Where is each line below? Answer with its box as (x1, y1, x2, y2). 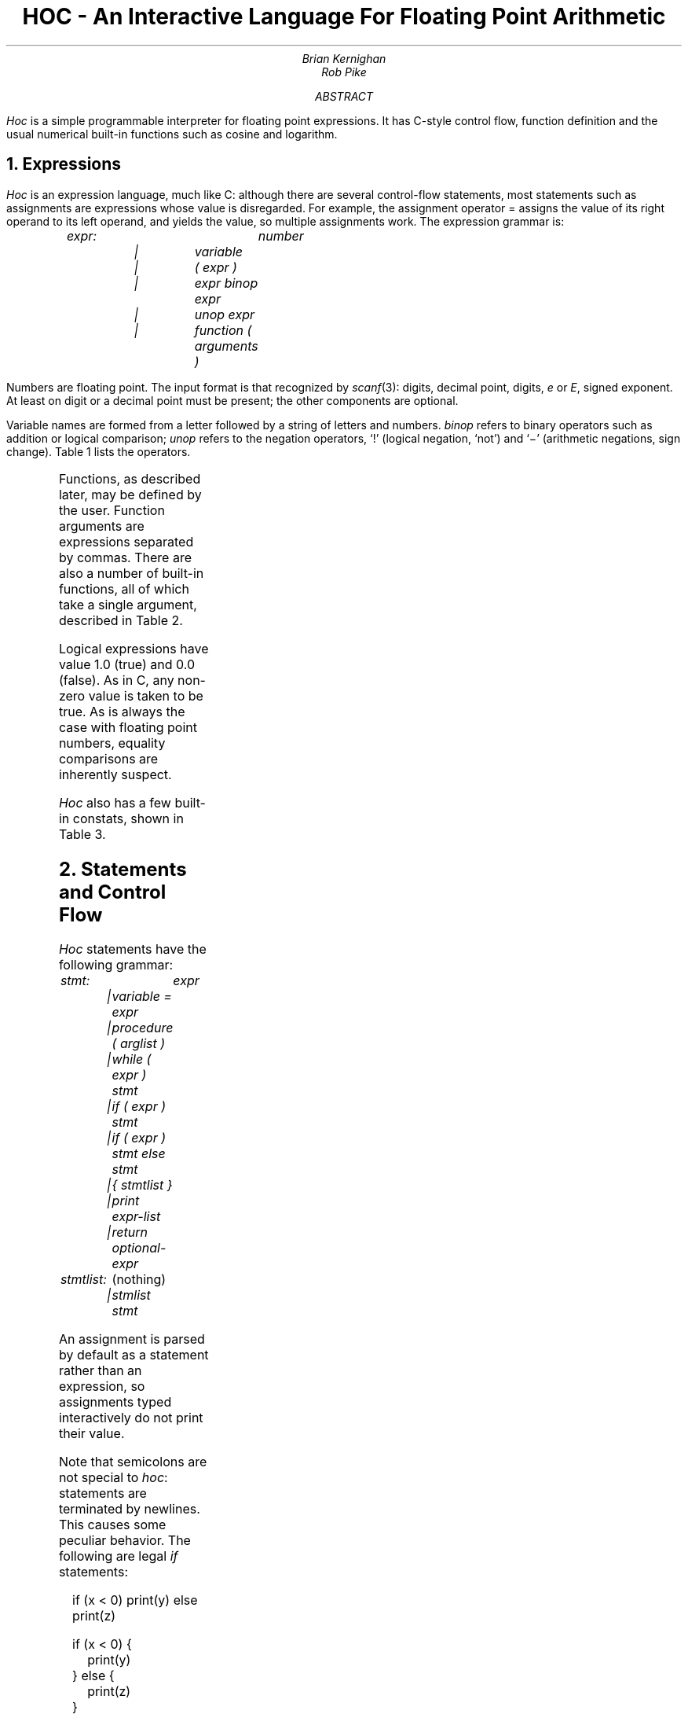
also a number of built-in (58, 565, 204, 581)
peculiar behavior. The (58, 1532, 191, 1549)
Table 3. (58, 826, 106, 842)
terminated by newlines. (58, 1501, 200, 1517)
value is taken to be (88, 687, 203, 704)
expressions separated (58, 533, 194, 550)
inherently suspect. (58, 766, 172, 782)
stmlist (112, 1287, 151, 1304)
